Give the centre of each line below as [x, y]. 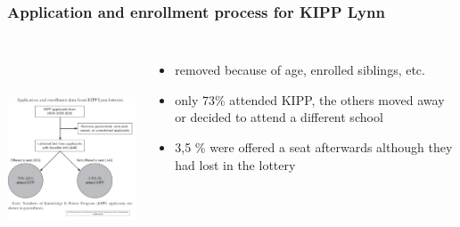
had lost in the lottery [235, 164]
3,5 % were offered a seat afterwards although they [314, 147]
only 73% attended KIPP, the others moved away [310, 99]
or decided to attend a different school [279, 117]
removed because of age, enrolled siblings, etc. [300, 70]
